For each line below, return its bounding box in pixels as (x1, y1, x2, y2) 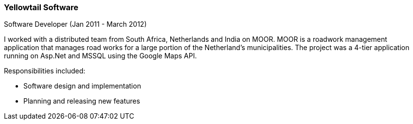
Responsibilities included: (4, 67, 86, 75)
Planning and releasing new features (23, 97, 140, 106)
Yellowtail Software (4, 2, 79, 12)
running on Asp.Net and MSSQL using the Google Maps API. (4, 52, 197, 60)
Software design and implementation (23, 82, 141, 90)
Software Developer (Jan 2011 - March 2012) (4, 20, 147, 29)
